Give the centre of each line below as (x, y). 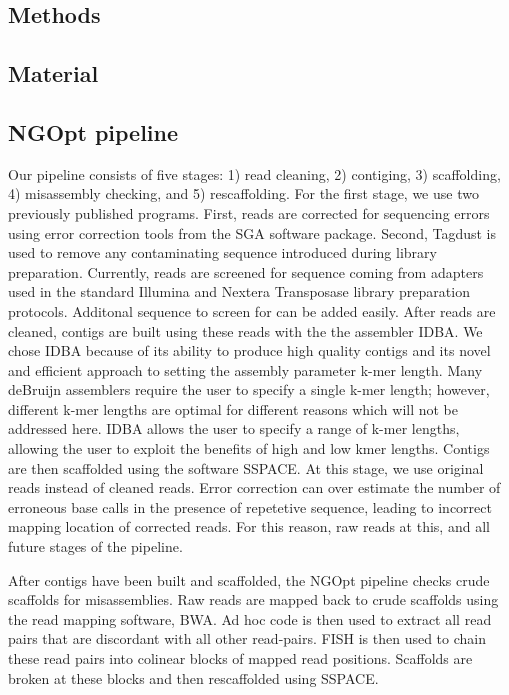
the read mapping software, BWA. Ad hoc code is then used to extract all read (250, 618)
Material (53, 73)
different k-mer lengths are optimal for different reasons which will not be (233, 408)
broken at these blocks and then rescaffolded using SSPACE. (193, 677)
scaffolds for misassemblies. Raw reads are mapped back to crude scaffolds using (253, 599)
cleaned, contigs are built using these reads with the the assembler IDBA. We (245, 330)
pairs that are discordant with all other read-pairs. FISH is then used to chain (247, 638)
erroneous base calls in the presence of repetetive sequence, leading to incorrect (250, 506)
